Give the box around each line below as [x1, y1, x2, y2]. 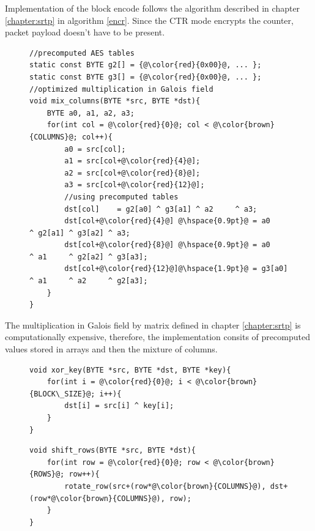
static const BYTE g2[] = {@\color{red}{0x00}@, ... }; [29, 61, 262, 70]
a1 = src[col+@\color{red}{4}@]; [64, 157, 201, 166]
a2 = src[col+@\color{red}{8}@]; [64, 168, 201, 177]
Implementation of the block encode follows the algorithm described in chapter [5, 2, 300, 14]
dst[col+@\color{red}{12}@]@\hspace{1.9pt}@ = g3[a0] [64, 264, 288, 273]
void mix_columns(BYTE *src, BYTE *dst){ [29, 97, 201, 106]
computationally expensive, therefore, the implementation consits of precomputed [5, 330, 310, 343]
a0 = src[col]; [64, 144, 126, 154]
